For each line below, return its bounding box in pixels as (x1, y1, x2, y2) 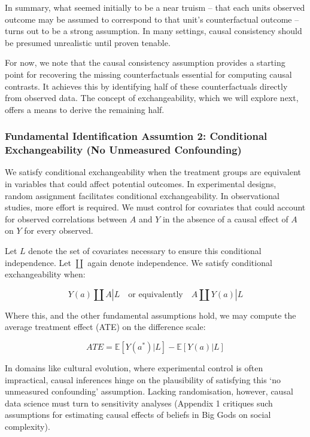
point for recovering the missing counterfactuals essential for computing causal (5, 68, 292, 80)
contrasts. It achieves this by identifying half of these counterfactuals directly (5, 80, 288, 92)
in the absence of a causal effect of (162, 212, 288, 225)
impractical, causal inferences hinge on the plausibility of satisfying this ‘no (5, 373, 281, 386)
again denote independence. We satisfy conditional (87, 256, 272, 268)
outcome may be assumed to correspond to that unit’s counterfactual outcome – (5, 13, 299, 25)
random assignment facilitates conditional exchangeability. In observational (5, 189, 279, 201)
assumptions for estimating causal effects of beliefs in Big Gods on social (5, 408, 271, 421)
